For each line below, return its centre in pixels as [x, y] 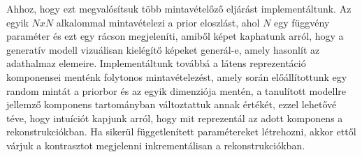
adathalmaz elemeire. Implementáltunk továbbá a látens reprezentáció [156, 63]
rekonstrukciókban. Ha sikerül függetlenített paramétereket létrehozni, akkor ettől [181, 132]
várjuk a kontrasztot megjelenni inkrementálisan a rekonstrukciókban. [156, 145]
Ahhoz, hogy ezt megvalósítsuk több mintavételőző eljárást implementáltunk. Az [179, 8]
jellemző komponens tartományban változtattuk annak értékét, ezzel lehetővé [172, 104]
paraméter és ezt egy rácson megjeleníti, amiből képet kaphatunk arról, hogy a [175, 36]
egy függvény [302, 22]
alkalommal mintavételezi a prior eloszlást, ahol [158, 22]
